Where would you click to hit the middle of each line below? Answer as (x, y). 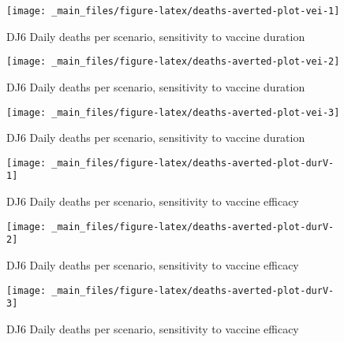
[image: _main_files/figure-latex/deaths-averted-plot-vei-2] (173, 62)
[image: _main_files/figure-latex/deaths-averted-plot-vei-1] (173, 11)
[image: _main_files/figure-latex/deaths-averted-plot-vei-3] (173, 112)
